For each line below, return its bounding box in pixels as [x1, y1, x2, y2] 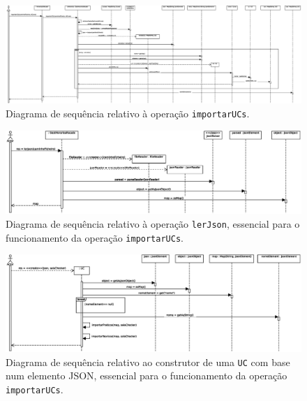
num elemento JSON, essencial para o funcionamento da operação [6, 368, 287, 383]
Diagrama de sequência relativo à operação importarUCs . [6, 105, 250, 120]
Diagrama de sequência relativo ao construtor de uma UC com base [6, 354, 290, 369]
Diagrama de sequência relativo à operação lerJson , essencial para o [6, 216, 300, 231]
